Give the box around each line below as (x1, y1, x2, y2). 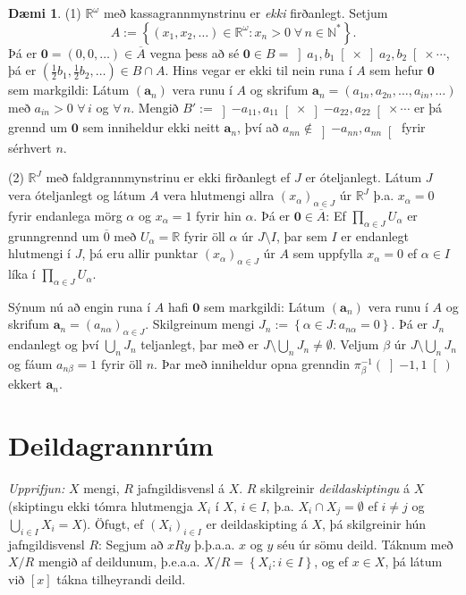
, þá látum (385, 552, 443, 571)
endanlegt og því (8, 335, 99, 354)
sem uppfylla (292, 244, 363, 263)
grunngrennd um (8, 226, 100, 245)
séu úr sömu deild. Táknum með (276, 534, 453, 553)
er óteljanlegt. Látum (305, 168, 422, 187)
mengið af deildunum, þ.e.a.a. (38, 552, 200, 571)
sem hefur (369, 61, 423, 80)
